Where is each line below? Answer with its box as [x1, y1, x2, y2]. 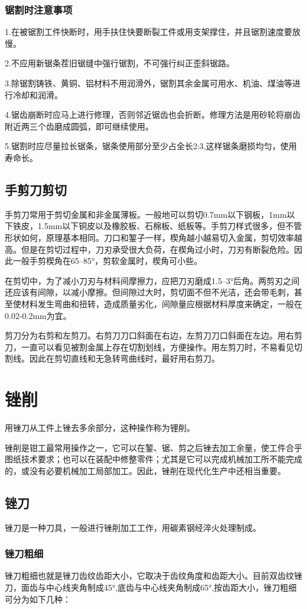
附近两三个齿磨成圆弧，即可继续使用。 [5, 120, 153, 132]
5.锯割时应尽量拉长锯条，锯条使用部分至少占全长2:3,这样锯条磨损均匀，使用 [5, 140, 297, 152]
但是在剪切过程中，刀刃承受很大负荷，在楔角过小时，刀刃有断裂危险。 [21, 243, 294, 255]
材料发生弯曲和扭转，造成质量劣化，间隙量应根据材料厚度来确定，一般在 [21, 297, 302, 310]
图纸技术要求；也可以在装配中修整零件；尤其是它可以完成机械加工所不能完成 [5, 453, 302, 465]
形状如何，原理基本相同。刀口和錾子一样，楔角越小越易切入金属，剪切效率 [5, 231, 294, 243]
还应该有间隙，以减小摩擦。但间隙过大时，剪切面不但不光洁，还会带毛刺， [5, 286, 294, 298]
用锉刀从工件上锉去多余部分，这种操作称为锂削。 [5, 421, 195, 434]
